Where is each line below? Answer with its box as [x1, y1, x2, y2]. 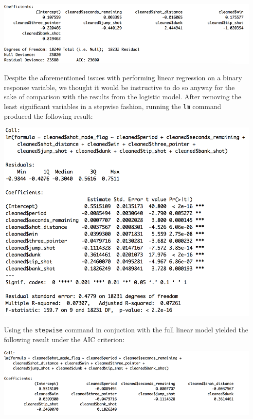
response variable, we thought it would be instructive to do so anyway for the [4, 82, 235, 92]
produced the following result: [4, 110, 93, 121]
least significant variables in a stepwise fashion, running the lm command [4, 101, 221, 111]
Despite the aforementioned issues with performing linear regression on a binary [4, 73, 242, 83]
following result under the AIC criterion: [4, 334, 125, 344]
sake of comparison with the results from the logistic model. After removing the [4, 91, 241, 102]
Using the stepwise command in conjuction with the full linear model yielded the [4, 325, 248, 335]
